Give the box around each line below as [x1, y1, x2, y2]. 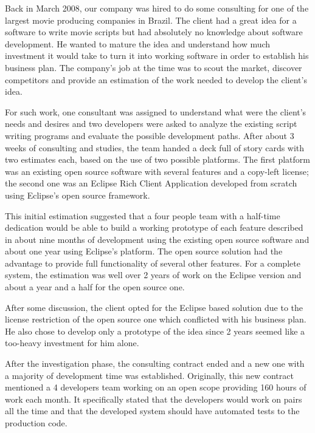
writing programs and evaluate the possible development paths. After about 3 [5, 129, 294, 141]
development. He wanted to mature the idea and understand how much [5, 37, 271, 50]
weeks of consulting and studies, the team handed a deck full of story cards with [5, 141, 305, 154]
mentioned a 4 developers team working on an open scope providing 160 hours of [5, 381, 306, 394]
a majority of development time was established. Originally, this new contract [5, 369, 294, 381]
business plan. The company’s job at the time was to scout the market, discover [5, 61, 302, 73]
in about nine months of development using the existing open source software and [5, 233, 310, 245]
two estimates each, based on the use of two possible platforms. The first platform [5, 153, 310, 166]
